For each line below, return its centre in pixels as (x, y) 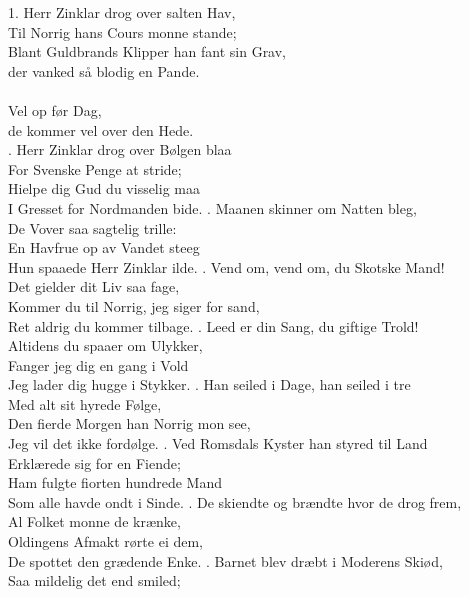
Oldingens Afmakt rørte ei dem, (105, 541)
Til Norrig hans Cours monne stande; (122, 31)
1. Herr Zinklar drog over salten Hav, (122, 12)
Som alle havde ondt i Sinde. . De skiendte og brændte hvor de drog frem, (235, 501)
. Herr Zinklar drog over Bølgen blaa (120, 149)
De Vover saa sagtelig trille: (92, 227)
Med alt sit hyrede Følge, (85, 403)
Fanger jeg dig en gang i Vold (98, 364)
